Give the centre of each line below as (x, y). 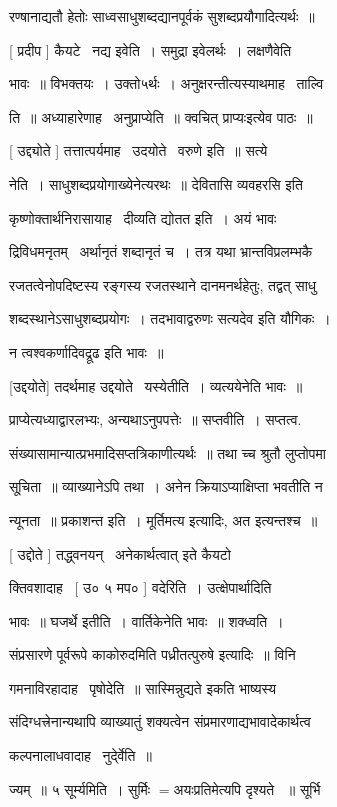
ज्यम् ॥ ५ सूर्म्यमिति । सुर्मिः (80, 788)
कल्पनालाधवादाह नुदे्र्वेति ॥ (80, 755)
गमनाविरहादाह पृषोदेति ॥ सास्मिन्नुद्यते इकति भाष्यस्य (143, 687)
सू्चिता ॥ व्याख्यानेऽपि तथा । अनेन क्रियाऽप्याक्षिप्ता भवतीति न (166, 486)
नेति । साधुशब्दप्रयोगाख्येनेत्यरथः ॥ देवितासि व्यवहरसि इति (156, 183)
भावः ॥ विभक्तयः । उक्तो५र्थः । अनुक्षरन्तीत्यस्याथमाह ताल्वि (166, 83)
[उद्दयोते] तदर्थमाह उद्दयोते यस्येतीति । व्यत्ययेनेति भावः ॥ (156, 385)
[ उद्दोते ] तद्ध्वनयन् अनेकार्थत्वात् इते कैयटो (120, 553)
